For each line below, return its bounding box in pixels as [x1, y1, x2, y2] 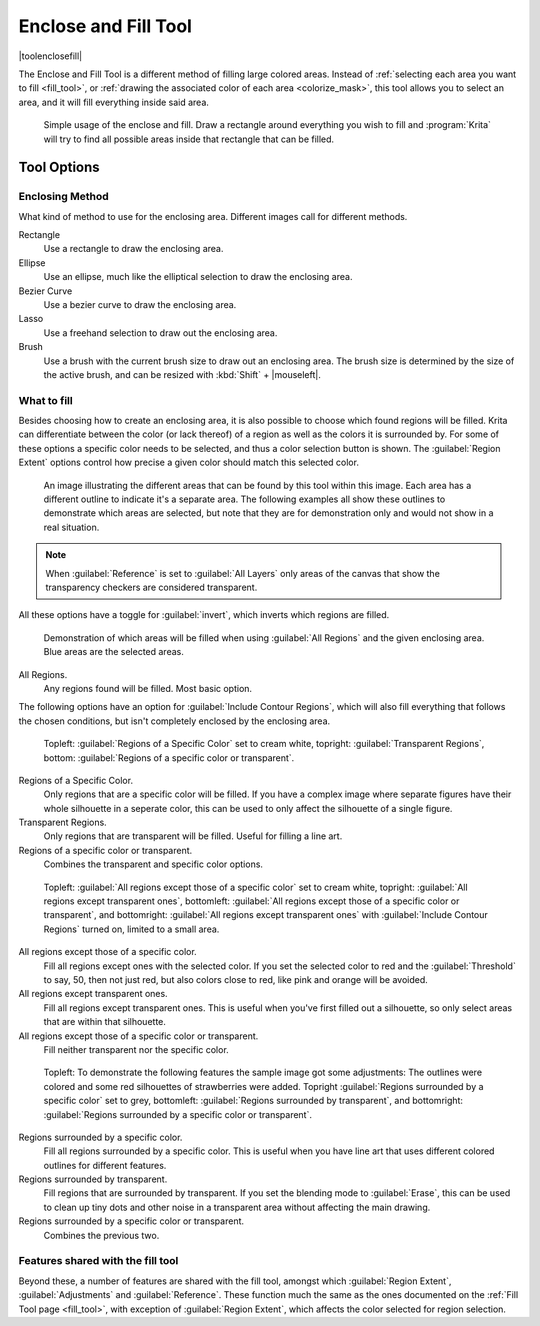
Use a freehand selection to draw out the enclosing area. [43, 326, 278, 339]
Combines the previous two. [43, 1229, 160, 1241]
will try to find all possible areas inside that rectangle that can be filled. [43, 133, 335, 145]
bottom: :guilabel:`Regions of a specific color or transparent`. [43, 751, 295, 764]
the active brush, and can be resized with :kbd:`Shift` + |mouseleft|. [43, 368, 322, 380]
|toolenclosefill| [18, 50, 83, 62]
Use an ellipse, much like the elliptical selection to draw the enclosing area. [43, 271, 353, 283]
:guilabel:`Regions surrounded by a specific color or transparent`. [43, 1108, 312, 1120]
